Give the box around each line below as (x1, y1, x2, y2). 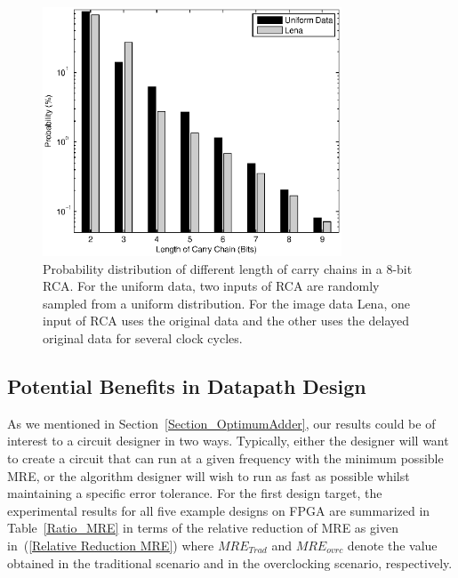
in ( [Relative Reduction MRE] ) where (7, 535, 214, 554)
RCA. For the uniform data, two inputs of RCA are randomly (43, 277, 380, 295)
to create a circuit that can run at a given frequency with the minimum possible (7, 449, 444, 467)
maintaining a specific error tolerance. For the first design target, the (7, 484, 382, 502)
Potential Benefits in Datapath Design (7, 373, 366, 399)
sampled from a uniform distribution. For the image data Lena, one (43, 293, 410, 312)
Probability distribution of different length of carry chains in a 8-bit (43, 259, 413, 277)
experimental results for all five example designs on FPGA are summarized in (7, 501, 430, 519)
